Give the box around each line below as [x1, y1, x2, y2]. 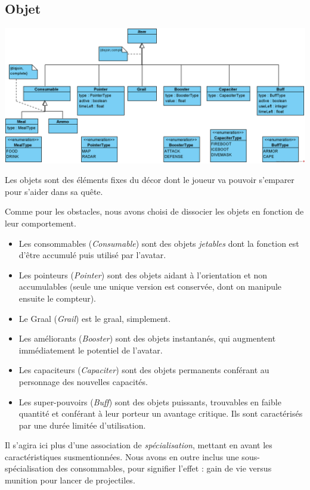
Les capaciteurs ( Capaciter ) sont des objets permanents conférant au [18, 364, 269, 376]
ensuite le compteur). [18, 291, 97, 304]
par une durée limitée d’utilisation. [18, 418, 146, 431]
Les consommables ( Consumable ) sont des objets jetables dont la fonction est [18, 237, 299, 249]
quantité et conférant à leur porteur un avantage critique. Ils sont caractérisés [18, 407, 303, 420]
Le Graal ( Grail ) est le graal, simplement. [18, 312, 171, 324]
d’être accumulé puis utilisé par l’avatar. [18, 249, 166, 261]
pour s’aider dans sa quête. [5, 185, 103, 197]
